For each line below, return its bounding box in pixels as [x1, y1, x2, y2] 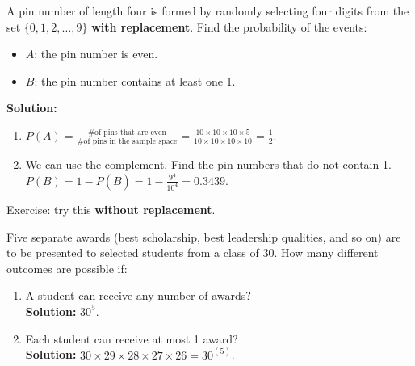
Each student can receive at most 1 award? [25, 330, 238, 347]
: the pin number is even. [34, 45, 158, 62]
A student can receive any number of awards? [25, 287, 251, 304]
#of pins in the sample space [77, 137, 178, 146]
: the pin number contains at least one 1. [34, 72, 236, 89]
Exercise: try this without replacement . [6, 200, 216, 217]
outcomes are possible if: [6, 259, 128, 276]
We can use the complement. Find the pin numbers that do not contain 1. [25, 156, 392, 173]
